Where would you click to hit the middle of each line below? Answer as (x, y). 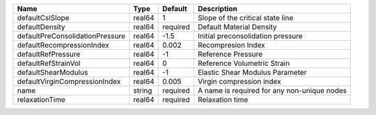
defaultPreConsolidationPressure (71, 36)
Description (218, 9)
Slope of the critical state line (245, 18)
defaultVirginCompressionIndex (69, 81)
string (143, 90)
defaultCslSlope (43, 18)
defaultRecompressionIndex (63, 45)
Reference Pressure (230, 54)
